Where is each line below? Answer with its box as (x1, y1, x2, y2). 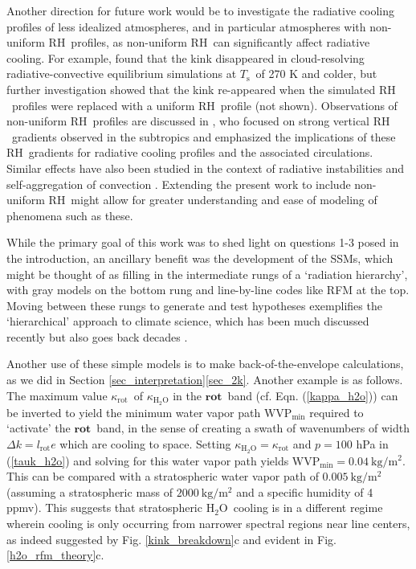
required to (309, 403, 364, 420)
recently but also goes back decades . (6, 328, 188, 345)
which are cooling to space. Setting (59, 435, 231, 452)
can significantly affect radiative (213, 34, 370, 51)
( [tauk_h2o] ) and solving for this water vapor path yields (6, 452, 289, 469)
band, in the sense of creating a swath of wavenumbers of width (96, 420, 410, 436)
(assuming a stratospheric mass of (6, 483, 173, 500)
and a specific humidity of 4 (236, 483, 373, 500)
